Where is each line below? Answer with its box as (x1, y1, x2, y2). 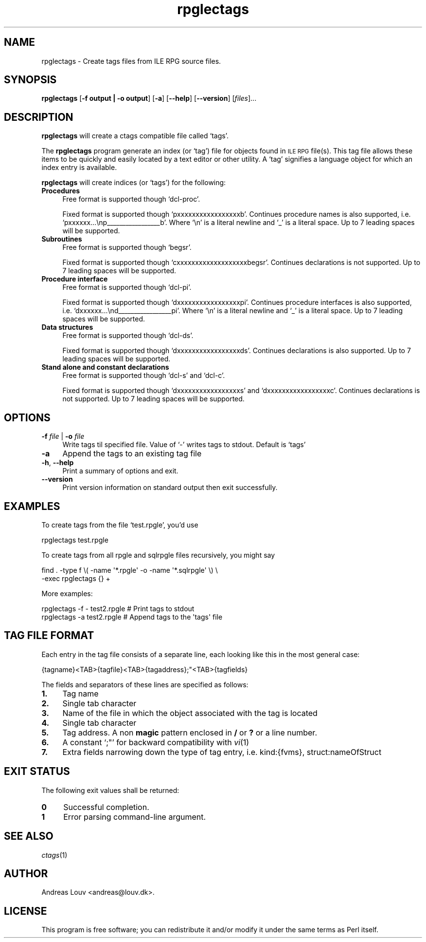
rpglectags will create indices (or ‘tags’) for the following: (41, 178, 226, 187)
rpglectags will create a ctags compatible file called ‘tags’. (41, 132, 229, 140)
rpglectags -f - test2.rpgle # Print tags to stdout (41, 604, 195, 613)
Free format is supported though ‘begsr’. (62, 243, 192, 252)
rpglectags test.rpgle (41, 535, 108, 544)
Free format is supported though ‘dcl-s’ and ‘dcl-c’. (62, 371, 225, 380)
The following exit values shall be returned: (41, 786, 179, 794)
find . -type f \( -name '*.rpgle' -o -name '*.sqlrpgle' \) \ (41, 565, 218, 574)
